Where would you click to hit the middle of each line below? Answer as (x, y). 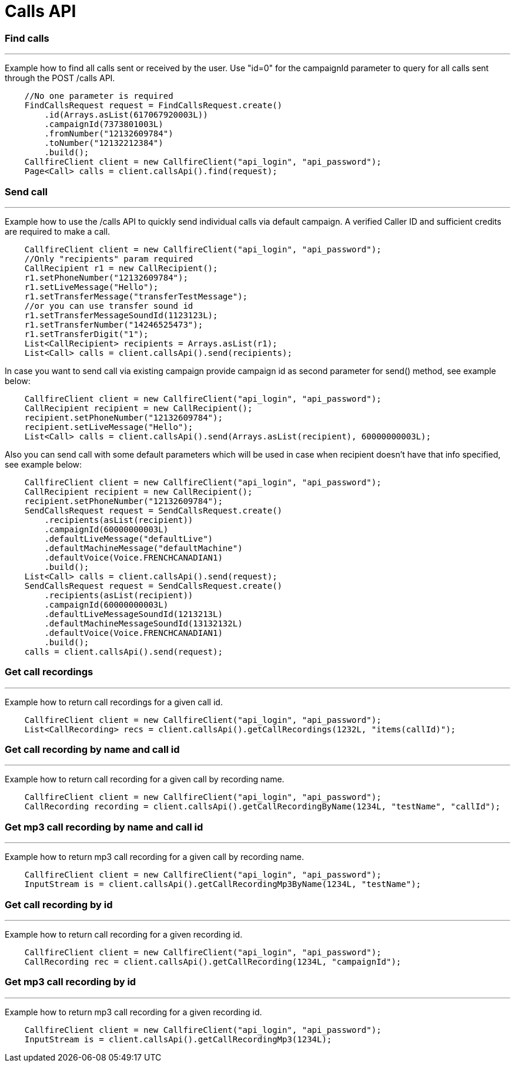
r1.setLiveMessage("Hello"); (91, 287)
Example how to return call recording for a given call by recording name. (145, 779)
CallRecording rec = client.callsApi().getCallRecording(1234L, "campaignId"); (213, 961)
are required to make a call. (58, 231)
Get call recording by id (59, 904)
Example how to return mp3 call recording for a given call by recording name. (155, 857)
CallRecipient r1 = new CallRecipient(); (121, 268)
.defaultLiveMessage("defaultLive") (129, 538)
